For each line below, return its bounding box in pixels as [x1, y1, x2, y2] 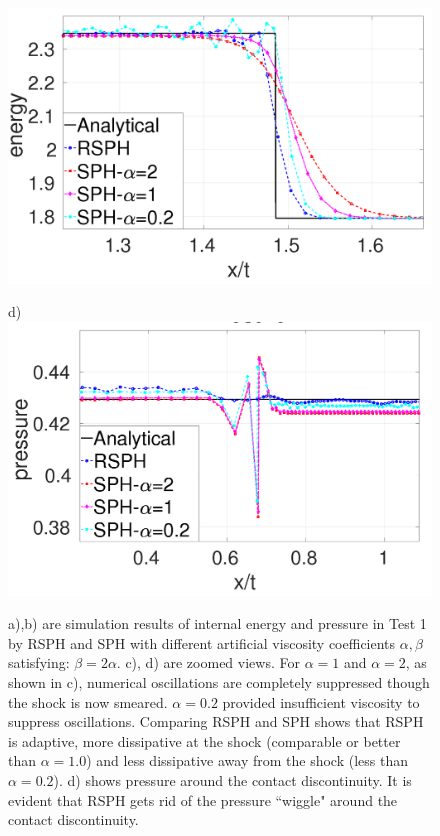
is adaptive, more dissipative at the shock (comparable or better [8, 730, 401, 751]
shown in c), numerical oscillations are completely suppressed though [8, 672, 430, 693]
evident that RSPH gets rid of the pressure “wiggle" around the [8, 789, 398, 810]
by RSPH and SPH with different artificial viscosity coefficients [8, 632, 396, 653]
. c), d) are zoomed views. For [116, 652, 300, 673]
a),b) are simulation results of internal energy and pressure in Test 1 [8, 613, 427, 634]
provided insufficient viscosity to [222, 691, 420, 712]
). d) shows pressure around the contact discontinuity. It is [53, 769, 412, 790]
